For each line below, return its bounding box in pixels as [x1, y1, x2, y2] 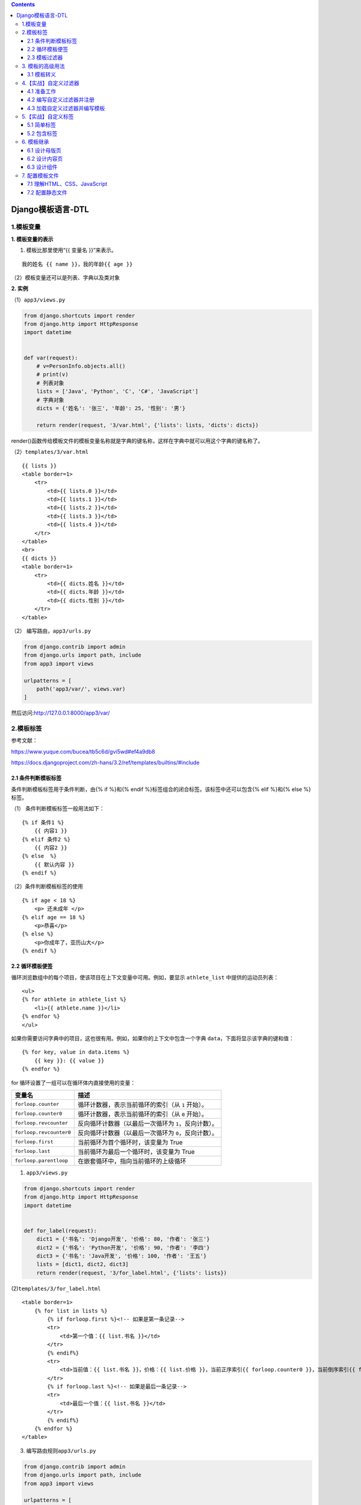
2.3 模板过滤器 [27, 54, 63, 61]
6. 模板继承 [22, 138, 49, 146]
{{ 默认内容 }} [34, 861, 75, 868]
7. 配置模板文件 [22, 172, 60, 179]
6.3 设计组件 [27, 163, 58, 171]
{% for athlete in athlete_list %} [22, 996, 127, 1003]
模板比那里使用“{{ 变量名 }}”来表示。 [26, 247, 117, 254]
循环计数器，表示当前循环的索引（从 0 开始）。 [77, 1109, 208, 1118]
